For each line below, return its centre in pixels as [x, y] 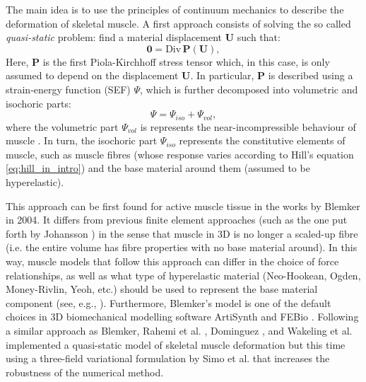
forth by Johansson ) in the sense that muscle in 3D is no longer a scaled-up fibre [182, 233]
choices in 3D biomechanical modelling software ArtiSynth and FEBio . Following [182, 317]
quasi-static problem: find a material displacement [114, 37]
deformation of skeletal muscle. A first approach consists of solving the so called [178, 23]
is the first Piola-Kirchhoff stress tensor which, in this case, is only [186, 61]
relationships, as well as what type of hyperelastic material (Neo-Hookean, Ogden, [183, 275]
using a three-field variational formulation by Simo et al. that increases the [168, 358]
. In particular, [222, 75]
